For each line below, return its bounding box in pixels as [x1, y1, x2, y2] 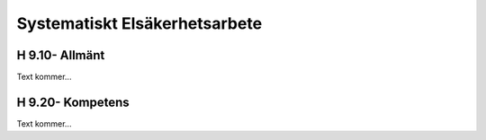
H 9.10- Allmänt [16, 48, 105, 63]
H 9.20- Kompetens [16, 94, 130, 109]
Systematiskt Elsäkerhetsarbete [16, 13, 263, 33]
